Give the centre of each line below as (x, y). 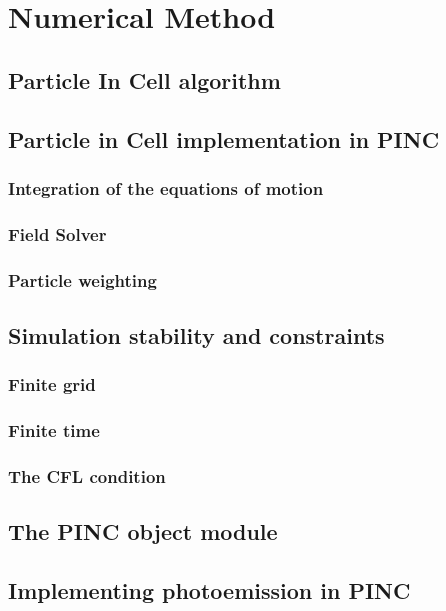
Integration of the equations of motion (166, 187)
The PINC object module (143, 531)
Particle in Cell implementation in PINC (224, 138)
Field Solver (57, 233)
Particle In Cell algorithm (144, 79)
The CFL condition (87, 475)
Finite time (54, 430)
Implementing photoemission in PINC (209, 589)
